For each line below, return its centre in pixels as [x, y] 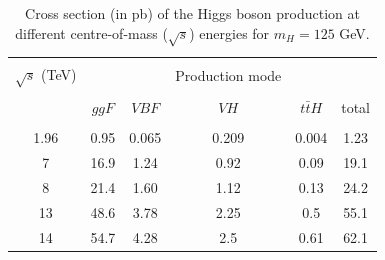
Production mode [228, 75]
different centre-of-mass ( [91, 32]
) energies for [229, 32]
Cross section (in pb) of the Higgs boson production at [192, 13]
